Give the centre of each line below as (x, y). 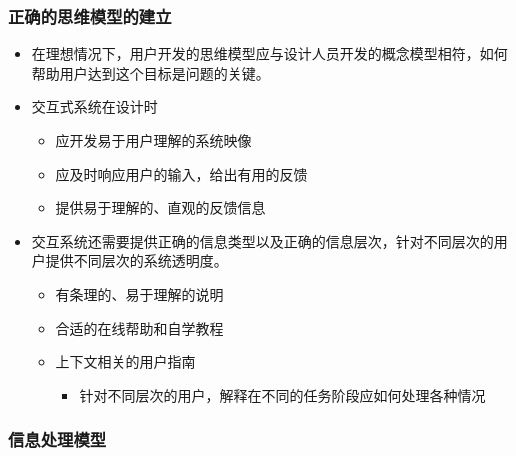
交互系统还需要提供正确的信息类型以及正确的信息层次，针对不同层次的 (262, 240)
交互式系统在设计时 (94, 106)
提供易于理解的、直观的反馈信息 (160, 207)
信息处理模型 (57, 439)
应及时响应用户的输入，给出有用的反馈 (181, 173)
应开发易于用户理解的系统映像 (153, 140)
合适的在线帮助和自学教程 (139, 327)
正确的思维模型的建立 (90, 15)
